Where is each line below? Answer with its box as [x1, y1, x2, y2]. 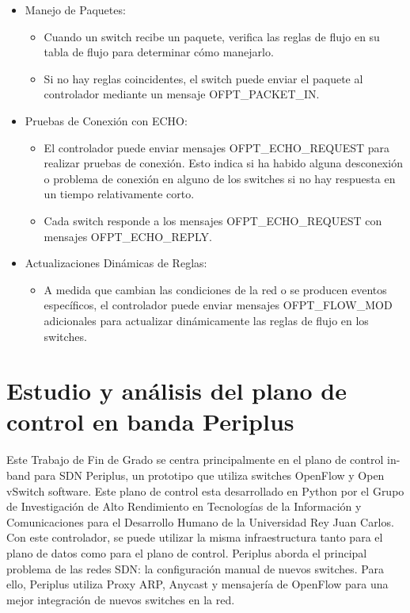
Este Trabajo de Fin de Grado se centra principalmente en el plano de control [6, 451, 384, 468]
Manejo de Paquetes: [25, 2, 126, 17]
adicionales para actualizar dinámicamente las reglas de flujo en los [44, 312, 369, 328]
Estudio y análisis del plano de [6, 374, 347, 407]
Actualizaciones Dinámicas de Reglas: [25, 255, 207, 271]
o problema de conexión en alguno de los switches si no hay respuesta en [44, 170, 396, 186]
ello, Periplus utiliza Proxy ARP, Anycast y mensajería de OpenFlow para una [6, 576, 389, 592]
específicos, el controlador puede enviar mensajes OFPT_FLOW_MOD [44, 297, 393, 313]
